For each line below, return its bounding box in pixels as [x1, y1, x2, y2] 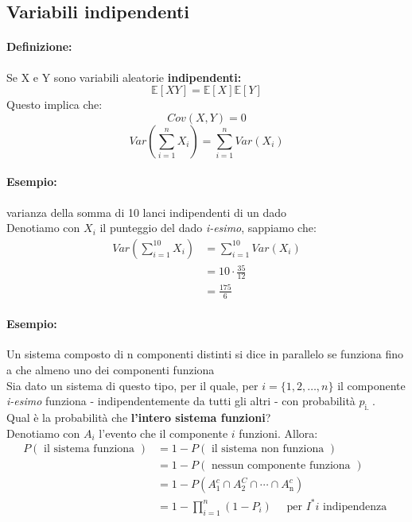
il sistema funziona [44, 443, 135, 455]
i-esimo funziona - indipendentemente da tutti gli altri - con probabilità [6, 392, 356, 409]
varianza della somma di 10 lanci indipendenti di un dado [6, 203, 287, 220]
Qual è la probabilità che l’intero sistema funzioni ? [6, 408, 271, 425]
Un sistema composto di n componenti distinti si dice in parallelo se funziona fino [6, 346, 404, 362]
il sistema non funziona [211, 443, 325, 455]
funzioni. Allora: [239, 424, 318, 441]
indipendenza [323, 501, 387, 512]
